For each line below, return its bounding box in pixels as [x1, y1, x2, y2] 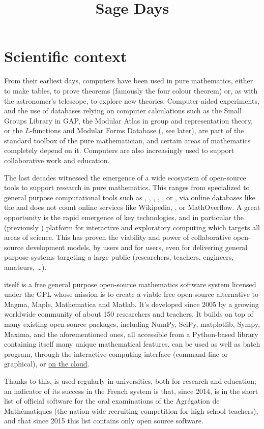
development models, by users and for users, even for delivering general [25, 241, 248, 252]
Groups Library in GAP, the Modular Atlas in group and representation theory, [4, 115, 253, 126]
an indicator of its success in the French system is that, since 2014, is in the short [4, 385, 258, 396]
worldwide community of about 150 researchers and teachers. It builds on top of [4, 309, 253, 319]
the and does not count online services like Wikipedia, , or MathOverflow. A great [4, 202, 260, 212]
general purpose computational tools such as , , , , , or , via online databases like [4, 192, 255, 202]
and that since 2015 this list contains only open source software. [4, 415, 203, 426]
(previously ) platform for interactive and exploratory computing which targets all [4, 222, 260, 232]
